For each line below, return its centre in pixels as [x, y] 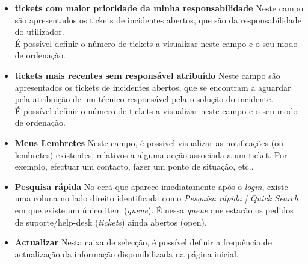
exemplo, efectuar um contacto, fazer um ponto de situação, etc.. [134, 166]
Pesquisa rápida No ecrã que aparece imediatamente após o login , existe [151, 186]
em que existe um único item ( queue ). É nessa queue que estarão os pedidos [154, 210]
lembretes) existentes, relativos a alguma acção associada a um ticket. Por [151, 154]
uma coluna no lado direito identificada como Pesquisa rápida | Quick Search [156, 198]
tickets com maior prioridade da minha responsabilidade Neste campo [159, 8]
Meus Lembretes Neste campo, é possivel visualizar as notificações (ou [149, 142]
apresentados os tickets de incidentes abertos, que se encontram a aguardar [153, 87]
